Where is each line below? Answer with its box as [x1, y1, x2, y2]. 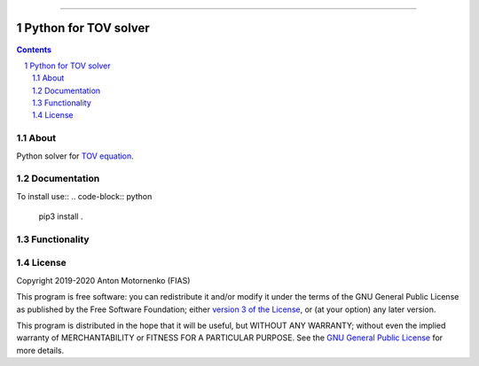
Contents [16, 44, 52, 55]
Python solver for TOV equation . [16, 151, 135, 161]
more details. [16, 345, 65, 355]
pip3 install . [38, 211, 83, 222]
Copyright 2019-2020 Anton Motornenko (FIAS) [16, 275, 191, 285]
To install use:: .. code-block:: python [16, 191, 153, 201]
